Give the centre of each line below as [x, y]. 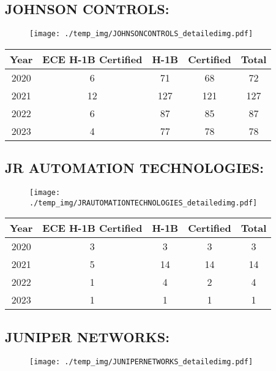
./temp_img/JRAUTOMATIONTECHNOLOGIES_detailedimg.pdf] [144, 203]
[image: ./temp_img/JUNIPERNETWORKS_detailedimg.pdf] [141, 361]
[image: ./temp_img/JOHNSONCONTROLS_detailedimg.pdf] [141, 34]
